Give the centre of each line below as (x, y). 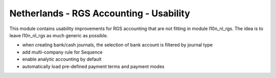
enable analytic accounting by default (62, 59)
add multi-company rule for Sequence (62, 52)
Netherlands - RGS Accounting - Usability (100, 13)
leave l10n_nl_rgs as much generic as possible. (59, 35)
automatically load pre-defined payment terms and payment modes (93, 66)
